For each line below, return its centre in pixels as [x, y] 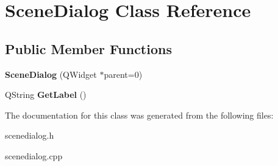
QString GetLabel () [46, 95]
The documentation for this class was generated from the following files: [139, 115]
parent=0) [123, 74]
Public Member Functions [88, 48]
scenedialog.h [30, 135]
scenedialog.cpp [34, 155]
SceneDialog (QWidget [51, 74]
